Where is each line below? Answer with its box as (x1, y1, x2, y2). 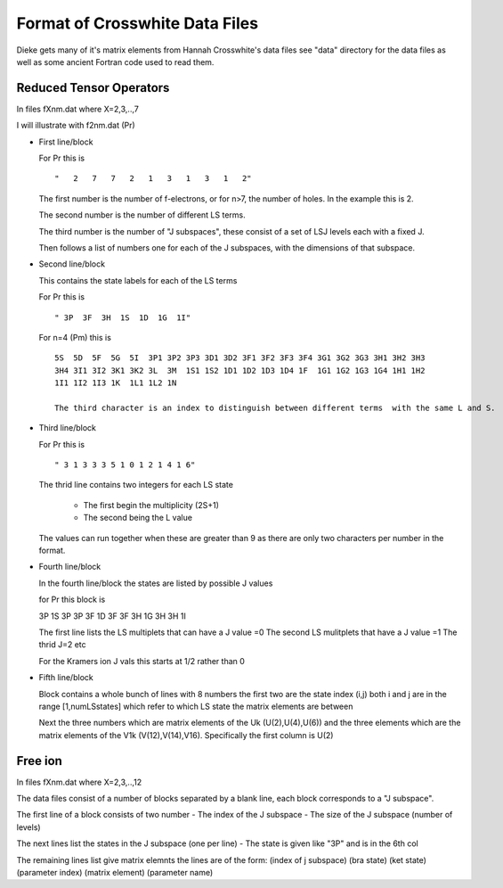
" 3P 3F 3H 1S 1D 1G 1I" (54, 312, 191, 323)
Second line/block (38, 259, 106, 269)
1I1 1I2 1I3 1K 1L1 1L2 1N (54, 378, 177, 388)
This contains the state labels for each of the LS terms (38, 275, 238, 285)
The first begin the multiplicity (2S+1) (83, 499, 220, 510)
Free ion (16, 753, 62, 769)
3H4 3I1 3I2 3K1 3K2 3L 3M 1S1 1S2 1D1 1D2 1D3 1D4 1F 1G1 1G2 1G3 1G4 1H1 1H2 (54, 366, 426, 375)
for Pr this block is (38, 594, 106, 605)
